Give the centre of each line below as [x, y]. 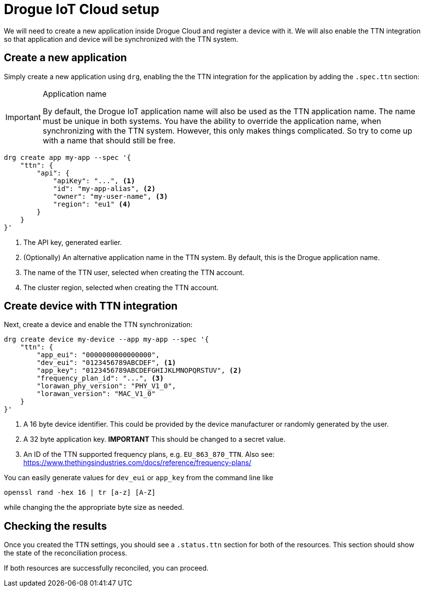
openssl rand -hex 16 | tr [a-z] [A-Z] [80, 493]
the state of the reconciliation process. [66, 553]
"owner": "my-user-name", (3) [111, 196]
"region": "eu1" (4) [92, 204]
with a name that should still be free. [109, 140]
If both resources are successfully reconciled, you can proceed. [106, 568]
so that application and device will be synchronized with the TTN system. [121, 39]
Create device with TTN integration [91, 306]
